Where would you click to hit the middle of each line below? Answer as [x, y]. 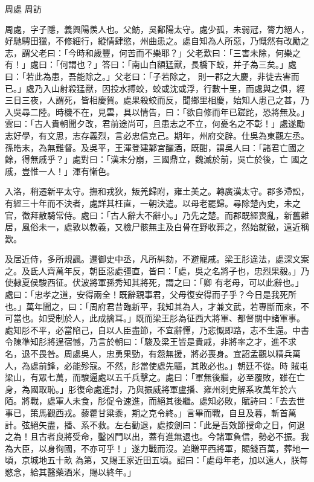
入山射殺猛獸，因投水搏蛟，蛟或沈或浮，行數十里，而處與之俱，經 [174, 88]
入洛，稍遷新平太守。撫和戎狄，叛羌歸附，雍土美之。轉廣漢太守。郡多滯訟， [157, 191]
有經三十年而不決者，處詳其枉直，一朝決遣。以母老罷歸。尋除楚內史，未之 [153, 203]
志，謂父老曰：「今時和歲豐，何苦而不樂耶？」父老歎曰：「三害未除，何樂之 [153, 52]
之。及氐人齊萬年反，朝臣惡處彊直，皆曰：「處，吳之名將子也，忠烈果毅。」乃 [157, 270]
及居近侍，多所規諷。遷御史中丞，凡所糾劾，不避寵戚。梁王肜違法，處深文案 [157, 259]
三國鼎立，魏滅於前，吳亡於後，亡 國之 [230, 159]
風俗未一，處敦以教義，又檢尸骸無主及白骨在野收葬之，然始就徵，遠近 [161, 227]
